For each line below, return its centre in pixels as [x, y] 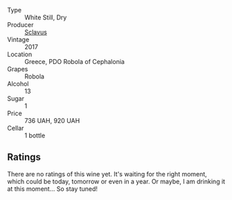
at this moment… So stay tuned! [53, 189]
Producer [20, 25]
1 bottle [35, 135]
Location [20, 54]
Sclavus [36, 32]
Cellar [16, 128]
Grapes [18, 69]
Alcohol [18, 84]
